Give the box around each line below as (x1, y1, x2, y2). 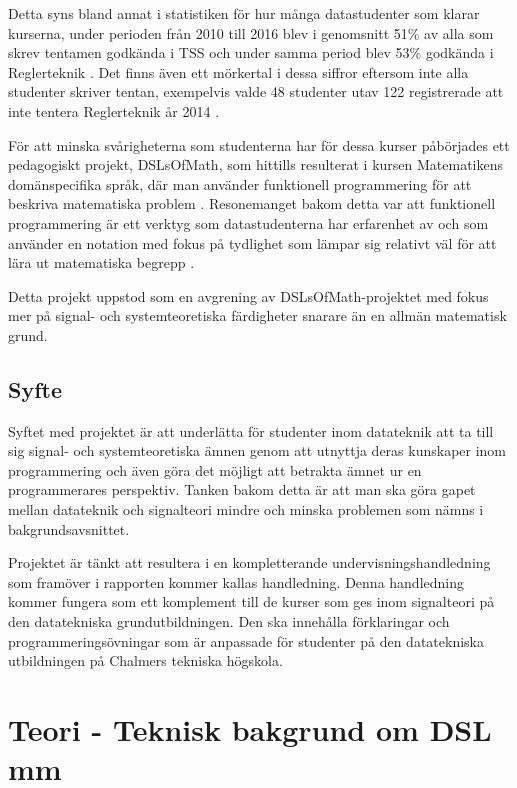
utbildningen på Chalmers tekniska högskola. (8, 650, 283, 671)
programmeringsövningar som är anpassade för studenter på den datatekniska (8, 630, 484, 651)
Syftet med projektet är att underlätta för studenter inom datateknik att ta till (8, 420, 494, 441)
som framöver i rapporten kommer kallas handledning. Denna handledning (8, 571, 464, 592)
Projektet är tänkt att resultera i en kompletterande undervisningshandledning (8, 552, 491, 573)
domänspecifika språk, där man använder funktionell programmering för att (8, 173, 472, 194)
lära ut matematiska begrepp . (8, 252, 195, 273)
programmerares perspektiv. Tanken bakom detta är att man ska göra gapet (8, 479, 476, 500)
